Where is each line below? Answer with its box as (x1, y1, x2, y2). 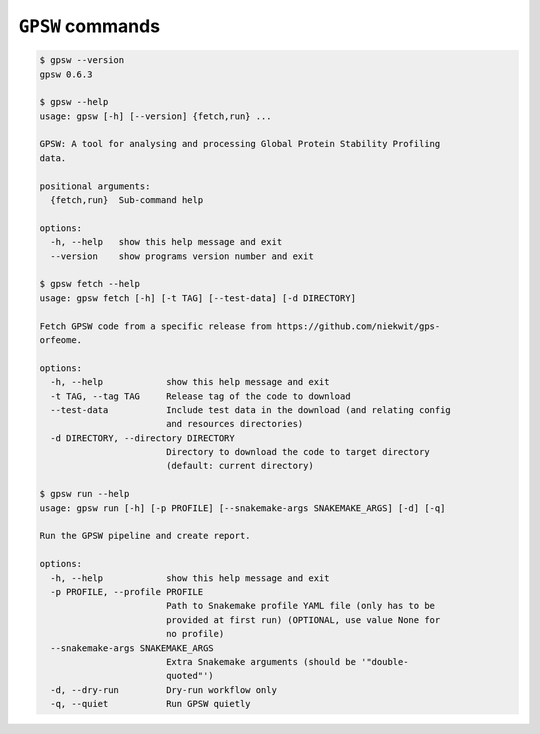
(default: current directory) (165, 460, 314, 472)
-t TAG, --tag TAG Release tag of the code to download (50, 390, 351, 402)
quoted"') (165, 670, 214, 682)
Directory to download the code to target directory (165, 446, 430, 458)
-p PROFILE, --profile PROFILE (50, 586, 204, 597)
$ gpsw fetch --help (39, 278, 140, 290)
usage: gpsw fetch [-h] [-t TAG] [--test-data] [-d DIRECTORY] (39, 292, 357, 304)
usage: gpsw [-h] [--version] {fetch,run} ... (39, 110, 272, 122)
